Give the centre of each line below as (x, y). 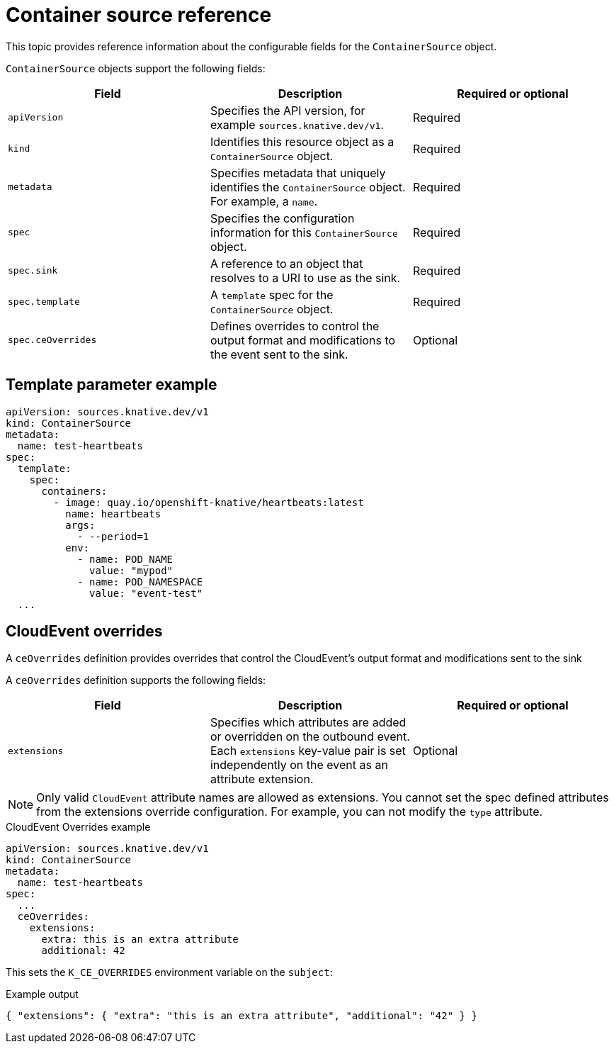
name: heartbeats (113, 514)
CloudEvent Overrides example (78, 827)
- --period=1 (113, 536)
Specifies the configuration (282, 218)
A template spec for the (272, 294)
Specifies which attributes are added (308, 723)
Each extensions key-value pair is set (308, 751)
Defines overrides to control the (295, 326)
